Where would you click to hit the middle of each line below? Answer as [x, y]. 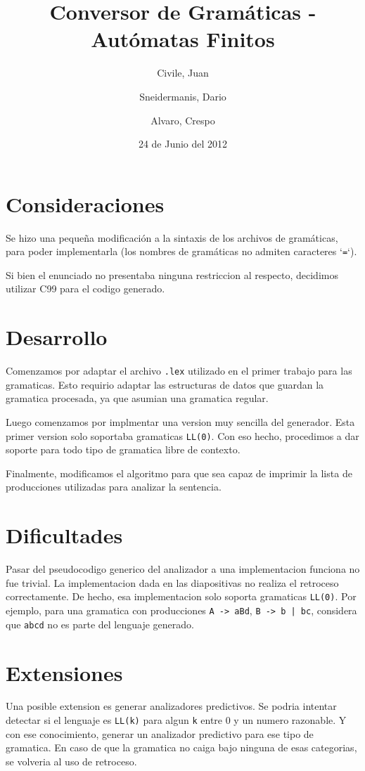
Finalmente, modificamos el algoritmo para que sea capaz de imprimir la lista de [179, 473]
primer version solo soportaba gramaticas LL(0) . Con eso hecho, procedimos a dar [182, 435]
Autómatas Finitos [183, 39]
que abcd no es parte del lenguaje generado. [100, 624]
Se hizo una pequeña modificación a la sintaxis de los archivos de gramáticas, [172, 237]
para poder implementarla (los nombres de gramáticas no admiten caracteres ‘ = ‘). [181, 251]
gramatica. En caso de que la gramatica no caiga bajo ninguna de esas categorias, [181, 747]
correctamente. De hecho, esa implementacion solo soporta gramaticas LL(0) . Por [181, 596]
